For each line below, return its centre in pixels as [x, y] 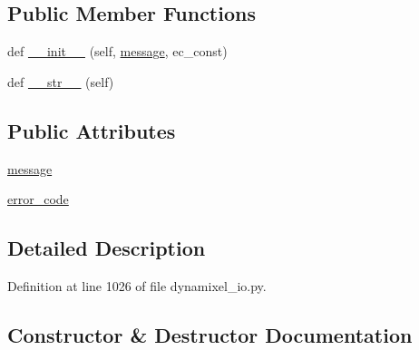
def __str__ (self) [61, 81]
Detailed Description [107, 248]
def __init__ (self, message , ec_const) [117, 51]
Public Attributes [92, 130]
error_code [38, 199]
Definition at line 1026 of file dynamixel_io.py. [137, 285]
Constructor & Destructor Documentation [210, 334]
